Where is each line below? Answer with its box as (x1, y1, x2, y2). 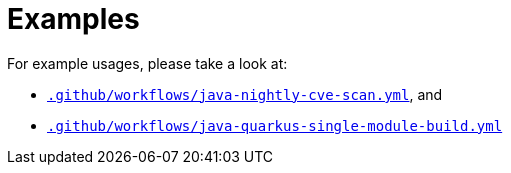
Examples (7, 2, 140, 36)
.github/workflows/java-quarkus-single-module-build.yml (47, 117, 503, 134)
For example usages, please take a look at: (7, 54, 288, 72)
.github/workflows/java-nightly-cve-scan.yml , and (47, 85, 443, 103)
